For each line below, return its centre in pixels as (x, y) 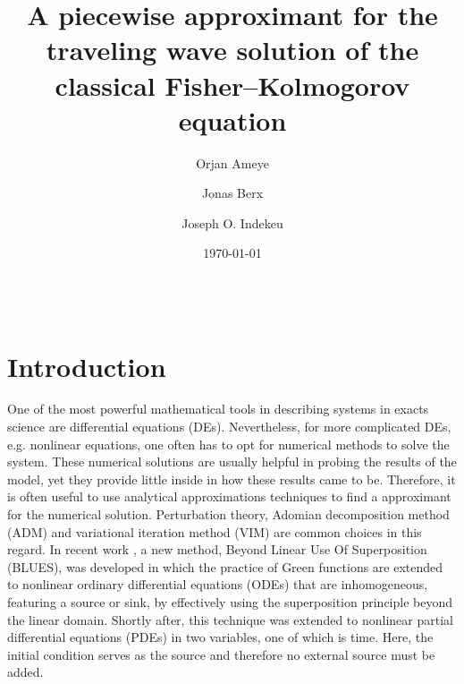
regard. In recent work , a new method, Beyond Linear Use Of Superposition (217, 549)
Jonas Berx (232, 193)
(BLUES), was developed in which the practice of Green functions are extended (225, 566)
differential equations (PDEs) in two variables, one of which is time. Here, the (220, 637)
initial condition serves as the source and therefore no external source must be (221, 654)
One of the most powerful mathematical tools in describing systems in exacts (218, 409)
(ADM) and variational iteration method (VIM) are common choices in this (215, 531)
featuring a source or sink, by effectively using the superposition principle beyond (230, 601)
